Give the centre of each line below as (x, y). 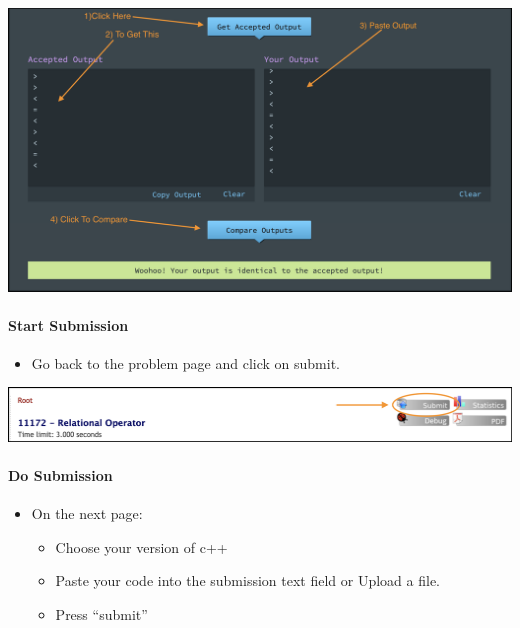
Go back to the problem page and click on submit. (186, 362)
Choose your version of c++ (141, 546)
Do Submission (60, 474)
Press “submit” (101, 613)
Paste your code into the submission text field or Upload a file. (248, 580)
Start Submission (68, 324)
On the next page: (87, 513)
